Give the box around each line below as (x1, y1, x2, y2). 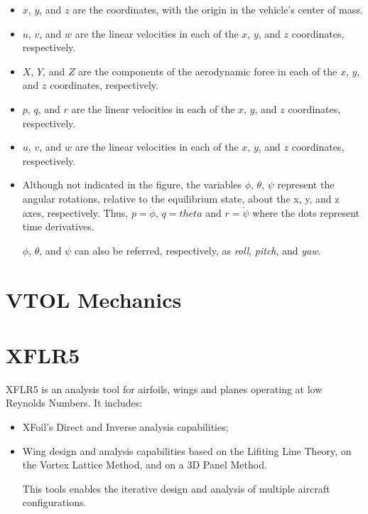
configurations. (22, 495, 87, 510)
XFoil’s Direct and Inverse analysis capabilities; (22, 419, 229, 434)
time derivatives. (22, 219, 94, 234)
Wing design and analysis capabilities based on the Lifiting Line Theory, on (22, 443, 352, 458)
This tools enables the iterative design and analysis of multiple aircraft (22, 481, 330, 496)
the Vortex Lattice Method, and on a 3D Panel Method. (22, 457, 267, 472)
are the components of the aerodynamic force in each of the (78, 63, 337, 78)
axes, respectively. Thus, (22, 205, 129, 220)
